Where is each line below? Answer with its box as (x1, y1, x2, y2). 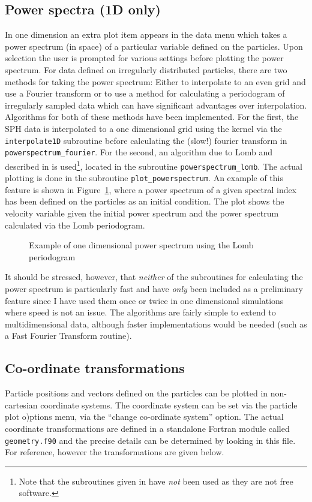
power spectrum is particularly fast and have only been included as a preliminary (5, 282, 303, 294)
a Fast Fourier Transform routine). (5, 329, 132, 342)
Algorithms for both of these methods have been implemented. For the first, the (5, 110, 299, 123)
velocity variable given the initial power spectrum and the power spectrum (5, 207, 279, 220)
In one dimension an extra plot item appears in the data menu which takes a (5, 28, 287, 41)
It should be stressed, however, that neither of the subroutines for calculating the (5, 270, 303, 283)
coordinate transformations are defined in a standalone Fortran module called (5, 422, 290, 434)
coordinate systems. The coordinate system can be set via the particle (40, 398, 298, 411)
